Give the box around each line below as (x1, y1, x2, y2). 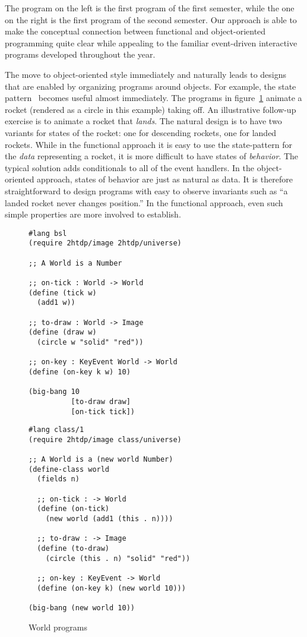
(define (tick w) (29, 288, 97, 297)
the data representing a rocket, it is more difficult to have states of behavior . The (5, 150, 299, 162)
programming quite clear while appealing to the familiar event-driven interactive (5, 36, 297, 49)
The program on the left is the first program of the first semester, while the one (5, 2, 295, 14)
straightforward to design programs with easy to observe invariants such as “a (5, 184, 288, 197)
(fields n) (37, 475, 80, 484)
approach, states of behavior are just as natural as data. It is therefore (37, 173, 293, 185)
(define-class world (29, 465, 110, 474)
